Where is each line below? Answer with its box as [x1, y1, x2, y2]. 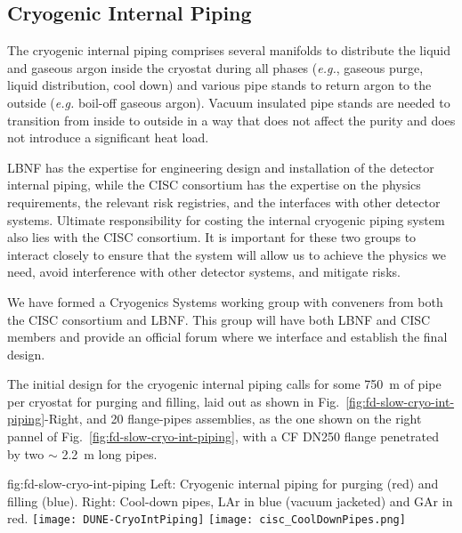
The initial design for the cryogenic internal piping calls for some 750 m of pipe [7, 375, 442, 393]
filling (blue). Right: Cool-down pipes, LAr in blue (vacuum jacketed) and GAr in [7, 491, 453, 510]
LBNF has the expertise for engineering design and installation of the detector [7, 157, 434, 176]
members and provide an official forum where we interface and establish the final [7, 327, 448, 346]
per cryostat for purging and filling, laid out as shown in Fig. [7, 392, 340, 410]
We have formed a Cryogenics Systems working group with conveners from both [7, 292, 443, 311]
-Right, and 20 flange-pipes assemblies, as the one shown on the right [45, 409, 422, 428]
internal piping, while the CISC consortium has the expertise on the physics [7, 175, 421, 194]
